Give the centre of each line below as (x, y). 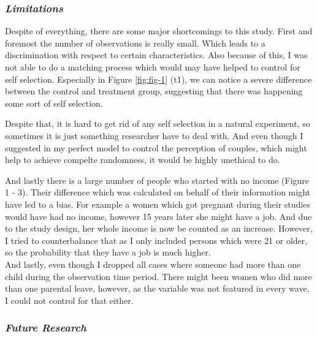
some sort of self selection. (54, 103)
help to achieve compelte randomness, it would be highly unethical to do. (143, 160)
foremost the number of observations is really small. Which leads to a (135, 43)
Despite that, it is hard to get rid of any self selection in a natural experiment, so (158, 123)
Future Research (46, 328)
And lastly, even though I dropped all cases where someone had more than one (153, 264)
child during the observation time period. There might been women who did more (158, 276)
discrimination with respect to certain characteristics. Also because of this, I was (156, 55)
